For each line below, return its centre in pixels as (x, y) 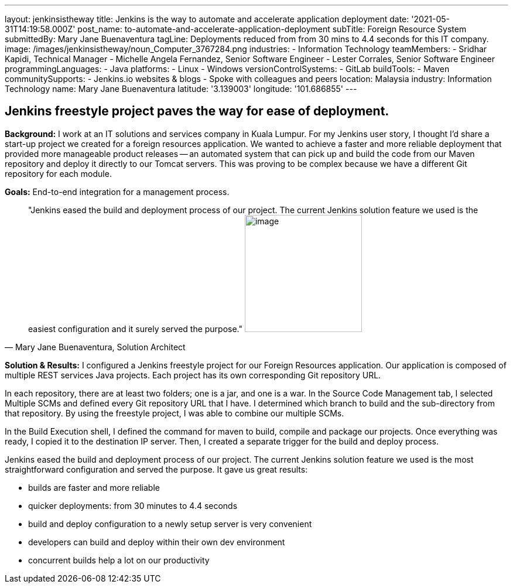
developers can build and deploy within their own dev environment (157, 542)
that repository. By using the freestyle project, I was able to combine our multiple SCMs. (175, 413)
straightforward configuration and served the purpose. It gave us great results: (156, 469)
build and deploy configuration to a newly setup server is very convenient (170, 524)
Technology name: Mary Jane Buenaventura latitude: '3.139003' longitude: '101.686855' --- (181, 89)
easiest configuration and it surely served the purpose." (136, 329)
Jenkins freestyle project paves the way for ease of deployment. (197, 111)
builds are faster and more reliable (94, 487)
